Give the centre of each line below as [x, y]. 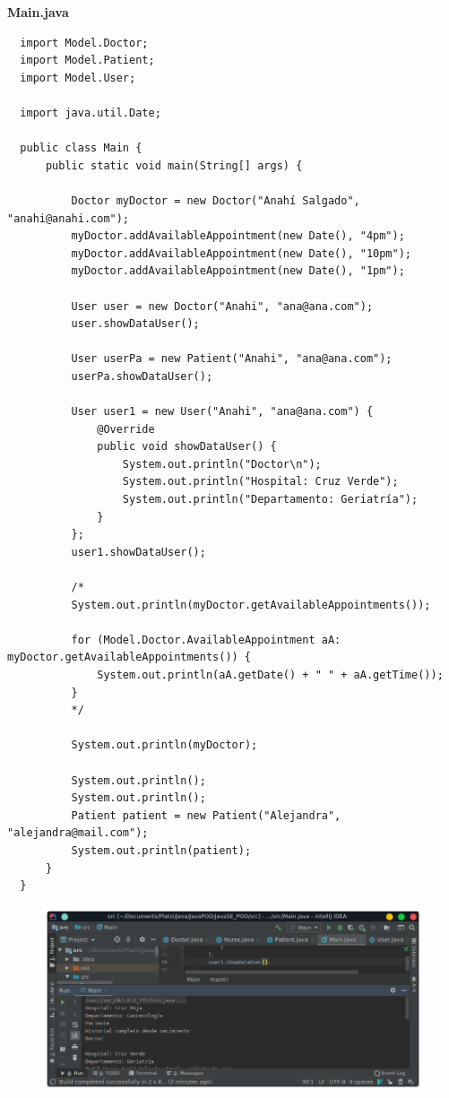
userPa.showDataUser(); [142, 376]
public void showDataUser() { [187, 447]
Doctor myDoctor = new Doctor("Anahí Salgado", [216, 200]
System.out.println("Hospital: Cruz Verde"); [260, 482]
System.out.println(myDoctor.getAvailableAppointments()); [251, 605]
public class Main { [81, 148]
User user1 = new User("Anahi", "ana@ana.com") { [222, 412]
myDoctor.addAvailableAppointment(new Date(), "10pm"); [242, 253]
